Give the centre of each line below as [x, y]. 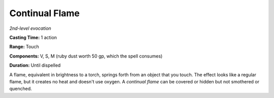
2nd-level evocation [30, 28]
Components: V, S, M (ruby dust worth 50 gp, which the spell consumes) [86, 56]
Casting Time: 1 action [33, 37]
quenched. [21, 89]
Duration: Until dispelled [35, 65]
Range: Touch [24, 47]
